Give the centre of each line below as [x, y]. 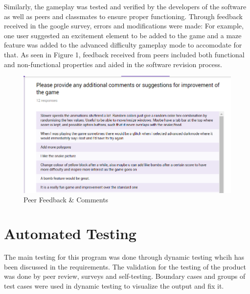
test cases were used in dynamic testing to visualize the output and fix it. [114, 285]
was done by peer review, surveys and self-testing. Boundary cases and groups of [125, 276]
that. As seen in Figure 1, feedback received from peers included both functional [124, 54]
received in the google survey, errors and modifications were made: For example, [124, 26]
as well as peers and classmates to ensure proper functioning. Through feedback [123, 16]
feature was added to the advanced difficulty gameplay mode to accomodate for [123, 45]
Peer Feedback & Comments [66, 200]
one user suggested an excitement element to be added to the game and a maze [123, 35]
